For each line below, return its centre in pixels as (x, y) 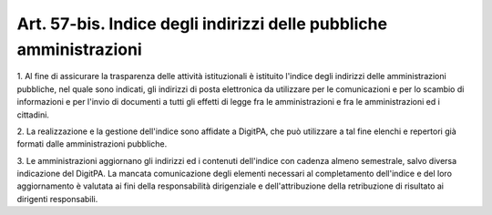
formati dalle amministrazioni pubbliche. (92, 144)
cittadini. (33, 115)
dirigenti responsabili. (57, 199)
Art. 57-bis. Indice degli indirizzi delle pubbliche (202, 24)
